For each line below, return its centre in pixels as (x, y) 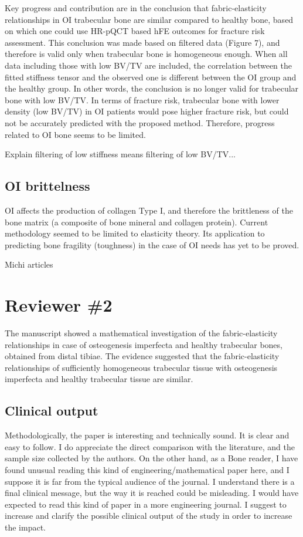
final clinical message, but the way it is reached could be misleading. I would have (152, 493)
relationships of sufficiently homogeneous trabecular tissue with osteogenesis (141, 367)
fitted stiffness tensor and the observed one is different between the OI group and (151, 77)
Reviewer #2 (59, 305)
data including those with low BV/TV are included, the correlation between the (148, 65)
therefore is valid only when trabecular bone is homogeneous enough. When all (146, 54)
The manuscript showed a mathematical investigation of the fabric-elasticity (141, 333)
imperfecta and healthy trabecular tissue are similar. (99, 379)
